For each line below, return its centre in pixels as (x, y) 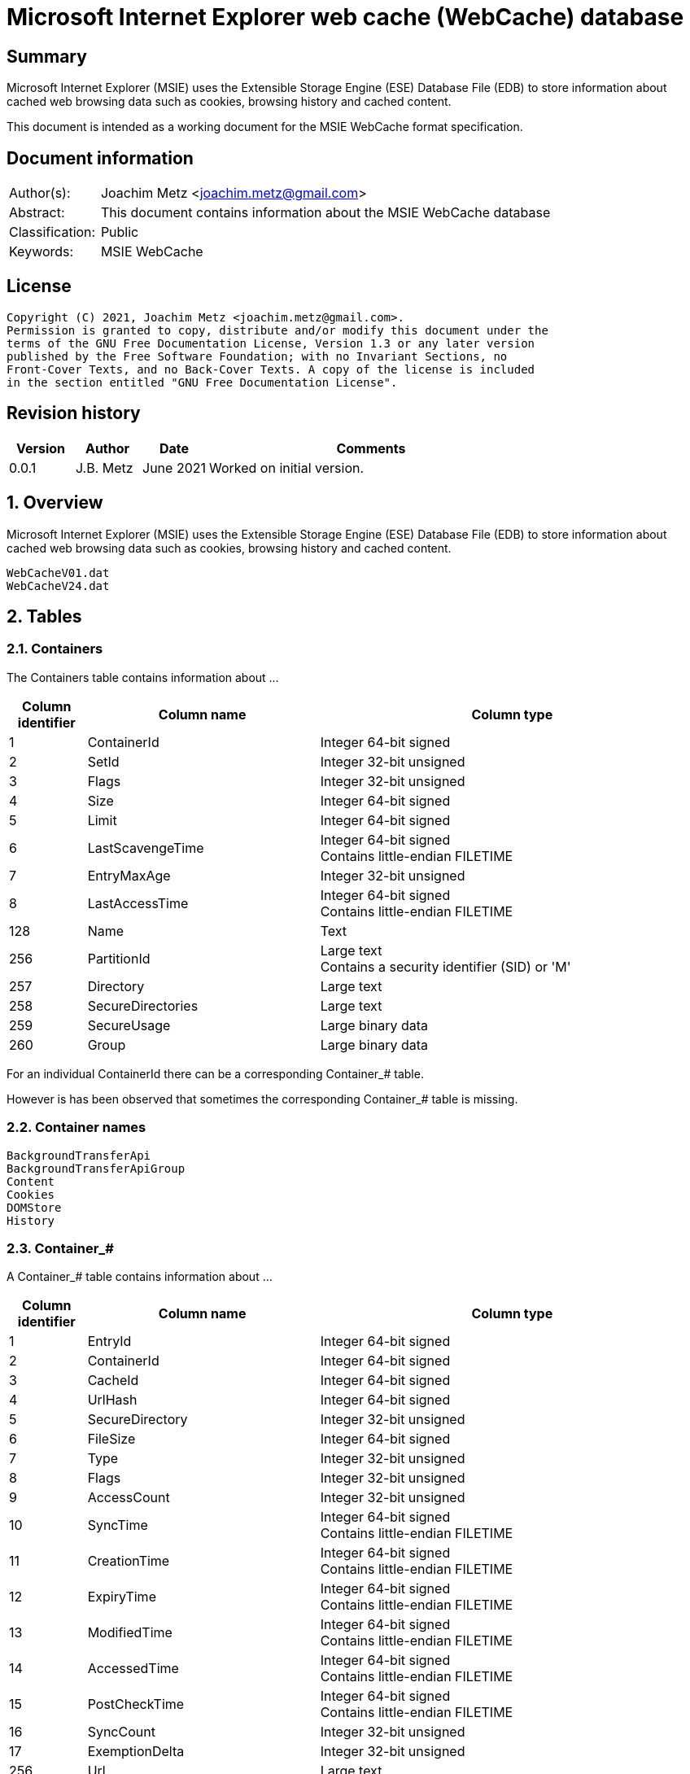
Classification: (52, 232)
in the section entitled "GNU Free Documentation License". (202, 382)
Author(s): (40, 193)
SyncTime (118, 1525)
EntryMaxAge (129, 875)
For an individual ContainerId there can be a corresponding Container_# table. (215, 1073)
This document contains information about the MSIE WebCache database (325, 213)
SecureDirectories (143, 1005)
